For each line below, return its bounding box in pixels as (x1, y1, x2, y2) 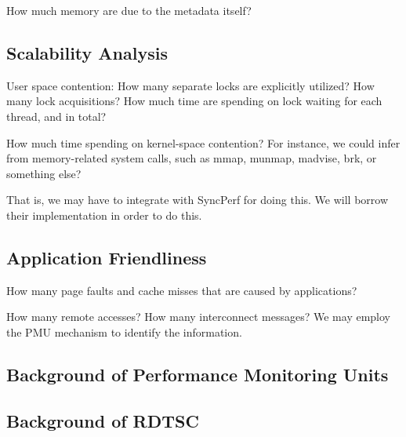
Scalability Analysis (6, 40, 168, 64)
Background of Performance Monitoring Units (6, 362, 389, 386)
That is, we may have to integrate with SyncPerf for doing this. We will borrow (6, 191, 389, 208)
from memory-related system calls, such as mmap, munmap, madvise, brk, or (6, 150, 377, 166)
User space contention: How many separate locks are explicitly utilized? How (6, 77, 375, 93)
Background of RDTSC (6, 408, 199, 432)
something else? (6, 165, 82, 181)
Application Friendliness (6, 245, 207, 269)
